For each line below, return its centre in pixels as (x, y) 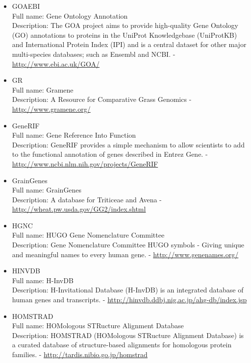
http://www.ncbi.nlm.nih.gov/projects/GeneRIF (85, 163)
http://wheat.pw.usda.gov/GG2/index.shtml (79, 209)
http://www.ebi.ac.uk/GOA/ (56, 63)
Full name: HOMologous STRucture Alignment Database (98, 326)
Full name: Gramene (43, 89)
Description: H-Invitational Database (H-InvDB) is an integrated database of (128, 290)
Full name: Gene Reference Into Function (74, 135)
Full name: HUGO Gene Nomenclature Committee (88, 235)
